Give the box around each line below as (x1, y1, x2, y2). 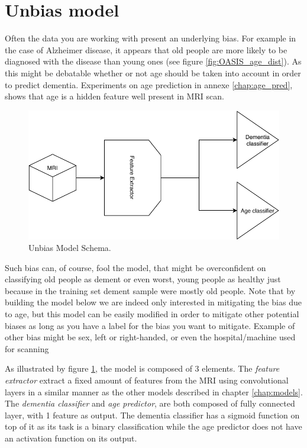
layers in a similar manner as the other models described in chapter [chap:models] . (5, 385, 303, 398)
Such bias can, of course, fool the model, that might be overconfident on (5, 261, 266, 273)
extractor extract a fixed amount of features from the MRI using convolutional (5, 374, 289, 386)
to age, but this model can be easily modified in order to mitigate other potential (5, 308, 299, 320)
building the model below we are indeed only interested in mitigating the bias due (5, 296, 302, 308)
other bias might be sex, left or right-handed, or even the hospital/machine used (5, 331, 296, 343)
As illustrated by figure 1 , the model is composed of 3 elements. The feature (5, 362, 280, 375)
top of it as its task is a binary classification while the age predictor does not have (5, 420, 302, 433)
